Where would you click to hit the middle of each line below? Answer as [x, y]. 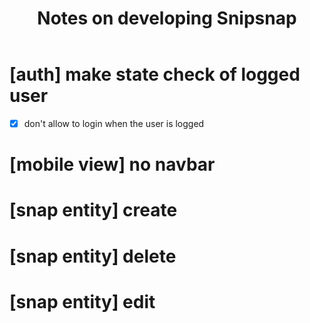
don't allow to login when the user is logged [114, 123]
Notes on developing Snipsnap [167, 18]
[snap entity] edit [82, 301]
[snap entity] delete [93, 256]
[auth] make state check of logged [155, 74]
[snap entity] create [93, 210]
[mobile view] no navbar [112, 164]
